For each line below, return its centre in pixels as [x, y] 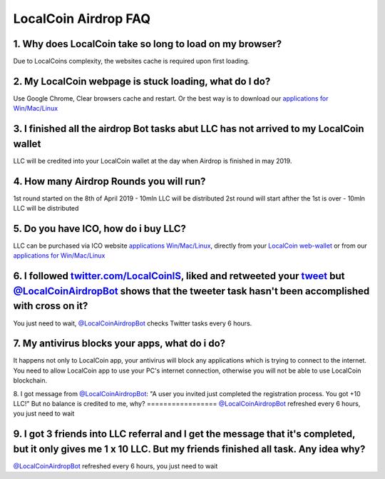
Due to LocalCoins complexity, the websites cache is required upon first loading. [131, 61]
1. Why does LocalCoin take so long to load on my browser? [148, 44]
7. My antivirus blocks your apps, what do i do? [119, 344]
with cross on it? [51, 306]
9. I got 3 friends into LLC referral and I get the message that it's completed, [184, 434]
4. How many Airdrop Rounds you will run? [109, 181]
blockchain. [30, 380]
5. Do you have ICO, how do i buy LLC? [100, 228]
